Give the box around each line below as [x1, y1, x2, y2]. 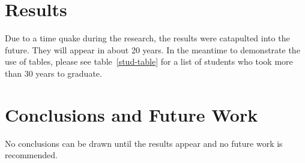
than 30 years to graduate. [5, 67, 102, 79]
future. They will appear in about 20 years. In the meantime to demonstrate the [5, 43, 300, 56]
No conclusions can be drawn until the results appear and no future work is [5, 137, 283, 149]
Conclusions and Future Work [5, 102, 258, 126]
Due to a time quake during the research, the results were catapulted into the [5, 32, 290, 44]
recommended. [5, 149, 58, 161]
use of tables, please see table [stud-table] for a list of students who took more [5, 55, 293, 68]
